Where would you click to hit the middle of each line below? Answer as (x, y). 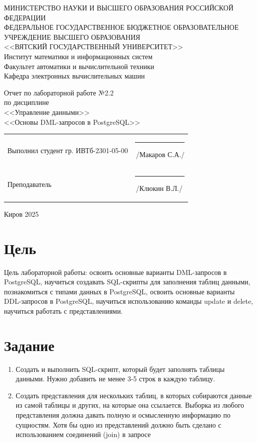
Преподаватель (30, 184)
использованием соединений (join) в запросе (83, 434)
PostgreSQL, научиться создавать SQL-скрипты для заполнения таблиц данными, (127, 282)
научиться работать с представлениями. (64, 310)
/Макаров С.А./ (161, 154)
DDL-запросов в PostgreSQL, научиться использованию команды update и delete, (129, 301)
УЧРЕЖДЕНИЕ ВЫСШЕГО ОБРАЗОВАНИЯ (72, 37)
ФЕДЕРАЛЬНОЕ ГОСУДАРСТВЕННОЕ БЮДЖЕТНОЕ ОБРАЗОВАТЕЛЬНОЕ (122, 27)
